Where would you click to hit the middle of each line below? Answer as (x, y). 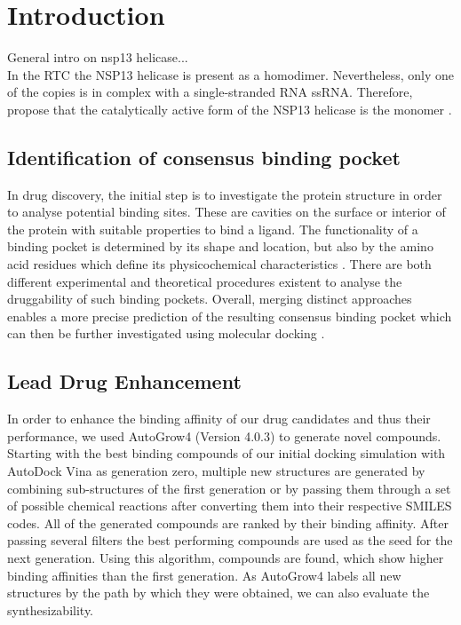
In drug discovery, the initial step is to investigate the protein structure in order (225, 194)
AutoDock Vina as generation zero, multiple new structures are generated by (216, 471)
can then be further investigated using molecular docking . (166, 333)
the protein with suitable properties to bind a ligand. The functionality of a (213, 229)
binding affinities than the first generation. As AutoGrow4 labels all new (204, 575)
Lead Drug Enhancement (124, 381)
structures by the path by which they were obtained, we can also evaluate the (219, 593)
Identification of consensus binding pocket (204, 157)
